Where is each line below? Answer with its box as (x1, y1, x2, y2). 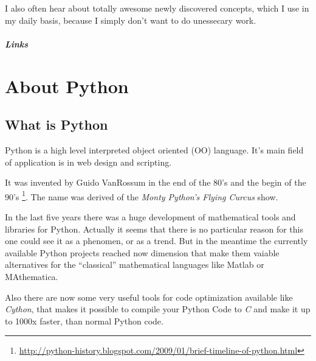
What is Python (5, 115, 108, 134)
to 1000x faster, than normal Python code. (5, 314, 163, 327)
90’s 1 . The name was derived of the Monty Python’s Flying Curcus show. (5, 188, 278, 203)
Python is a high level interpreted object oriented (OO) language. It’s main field (5, 143, 304, 156)
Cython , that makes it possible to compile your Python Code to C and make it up (5, 303, 311, 315)
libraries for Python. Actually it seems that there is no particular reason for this (5, 222, 303, 235)
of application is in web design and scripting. (5, 155, 172, 168)
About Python (5, 73, 129, 98)
